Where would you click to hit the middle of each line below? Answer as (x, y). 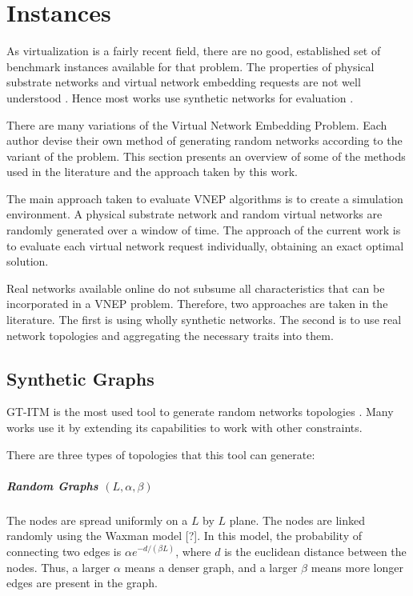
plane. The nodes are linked (297, 520)
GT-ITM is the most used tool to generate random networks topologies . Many (200, 412)
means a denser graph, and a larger (211, 567)
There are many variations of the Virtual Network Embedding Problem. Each (197, 124)
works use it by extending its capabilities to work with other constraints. (184, 428)
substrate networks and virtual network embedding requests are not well (184, 82)
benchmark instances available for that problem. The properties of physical (190, 66)
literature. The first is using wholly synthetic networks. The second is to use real (204, 320)
